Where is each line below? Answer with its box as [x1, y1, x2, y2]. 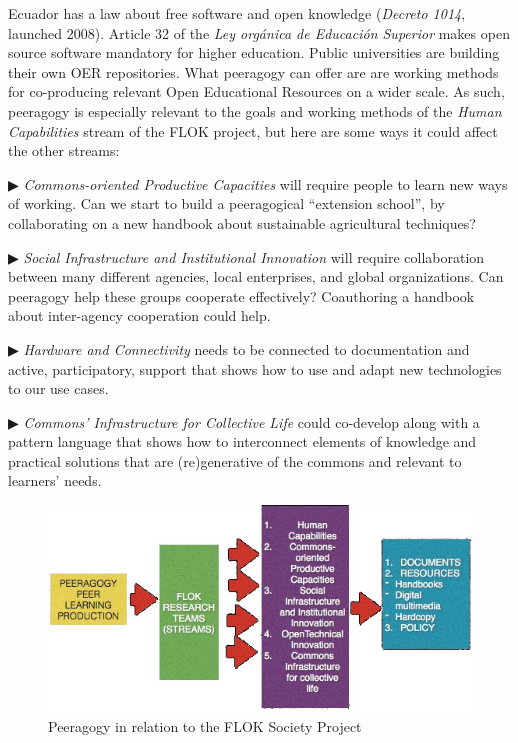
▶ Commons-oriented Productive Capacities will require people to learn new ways [8, 173, 508, 194]
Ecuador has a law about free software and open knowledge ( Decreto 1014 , [8, 3, 466, 23]
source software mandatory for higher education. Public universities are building [8, 42, 500, 63]
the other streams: [8, 140, 120, 161]
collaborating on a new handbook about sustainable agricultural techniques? [8, 212, 476, 233]
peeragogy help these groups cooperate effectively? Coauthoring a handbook [8, 285, 475, 306]
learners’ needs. [8, 470, 102, 491]
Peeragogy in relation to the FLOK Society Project [48, 715, 362, 736]
